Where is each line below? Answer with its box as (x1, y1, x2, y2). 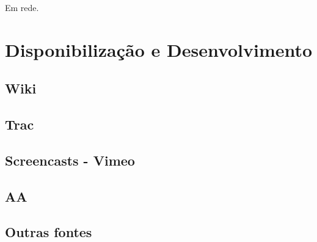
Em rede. (5, 1, 39, 13)
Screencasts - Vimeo (5, 150, 135, 169)
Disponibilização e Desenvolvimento (5, 37, 313, 62)
